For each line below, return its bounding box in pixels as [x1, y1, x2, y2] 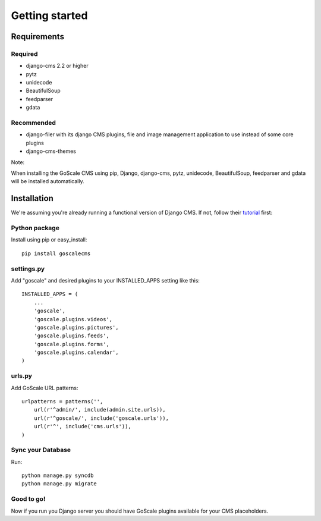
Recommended [11, 119, 56, 127]
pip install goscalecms [21, 250, 91, 257]
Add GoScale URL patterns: [11, 384, 78, 391]
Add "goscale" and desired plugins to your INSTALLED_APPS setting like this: [11, 277, 200, 284]
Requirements [11, 32, 65, 42]
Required [11, 49, 38, 58]
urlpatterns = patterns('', [21, 398, 103, 404]
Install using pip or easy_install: [11, 236, 87, 243]
